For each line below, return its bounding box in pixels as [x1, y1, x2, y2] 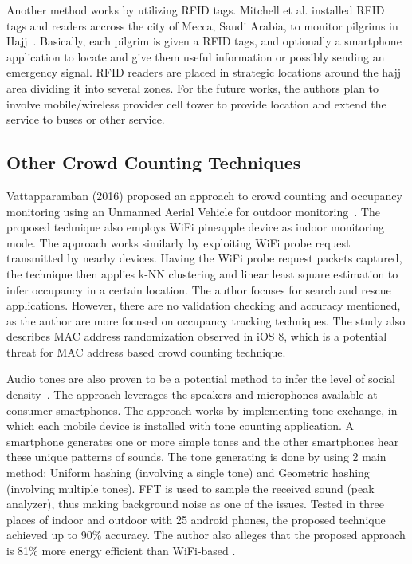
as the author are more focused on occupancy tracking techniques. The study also [6, 312, 406, 329]
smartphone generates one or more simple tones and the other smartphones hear [6, 432, 399, 449]
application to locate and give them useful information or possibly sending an [6, 48, 385, 65]
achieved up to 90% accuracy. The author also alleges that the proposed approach [6, 527, 406, 543]
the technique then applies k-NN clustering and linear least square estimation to [6, 265, 398, 282]
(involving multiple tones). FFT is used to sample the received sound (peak [6, 479, 375, 496]
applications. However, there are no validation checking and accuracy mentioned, [6, 297, 401, 314]
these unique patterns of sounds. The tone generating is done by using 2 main [6, 448, 386, 465]
